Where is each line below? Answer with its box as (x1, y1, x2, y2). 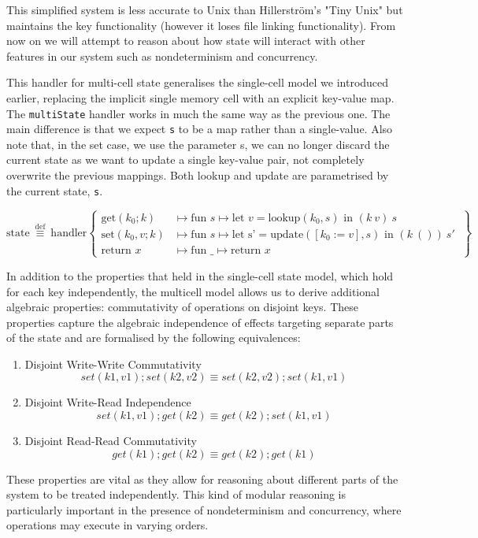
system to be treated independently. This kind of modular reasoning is (6, 486, 346, 503)
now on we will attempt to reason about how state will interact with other (6, 32, 365, 49)
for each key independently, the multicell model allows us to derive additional (6, 283, 380, 299)
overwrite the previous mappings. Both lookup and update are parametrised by (6, 167, 389, 184)
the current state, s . (6, 182, 103, 199)
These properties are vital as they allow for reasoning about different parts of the (6, 470, 398, 487)
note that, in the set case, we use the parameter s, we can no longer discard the (6, 135, 390, 152)
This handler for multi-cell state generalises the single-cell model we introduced (6, 74, 389, 91)
